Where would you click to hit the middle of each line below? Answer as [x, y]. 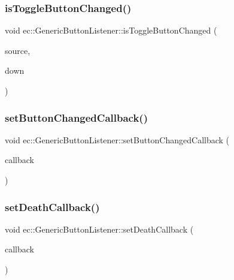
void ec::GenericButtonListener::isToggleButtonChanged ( [111, 30]
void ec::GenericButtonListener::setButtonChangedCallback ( [117, 139]
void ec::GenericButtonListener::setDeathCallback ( [99, 229]
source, [18, 50]
